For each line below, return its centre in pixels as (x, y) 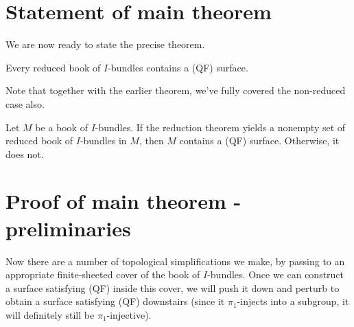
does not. (25, 154)
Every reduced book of (53, 67)
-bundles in (103, 140)
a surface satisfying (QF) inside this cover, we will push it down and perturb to (173, 287)
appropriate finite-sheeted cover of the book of (103, 274)
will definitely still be (50, 314)
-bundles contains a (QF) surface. (178, 67)
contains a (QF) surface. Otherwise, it (259, 140)
